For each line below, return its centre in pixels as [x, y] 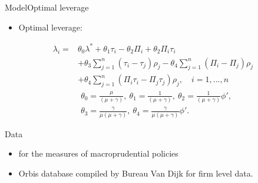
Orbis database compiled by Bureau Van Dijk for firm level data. [136, 173]
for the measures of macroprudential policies [98, 153]
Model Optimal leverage [47, 7]
